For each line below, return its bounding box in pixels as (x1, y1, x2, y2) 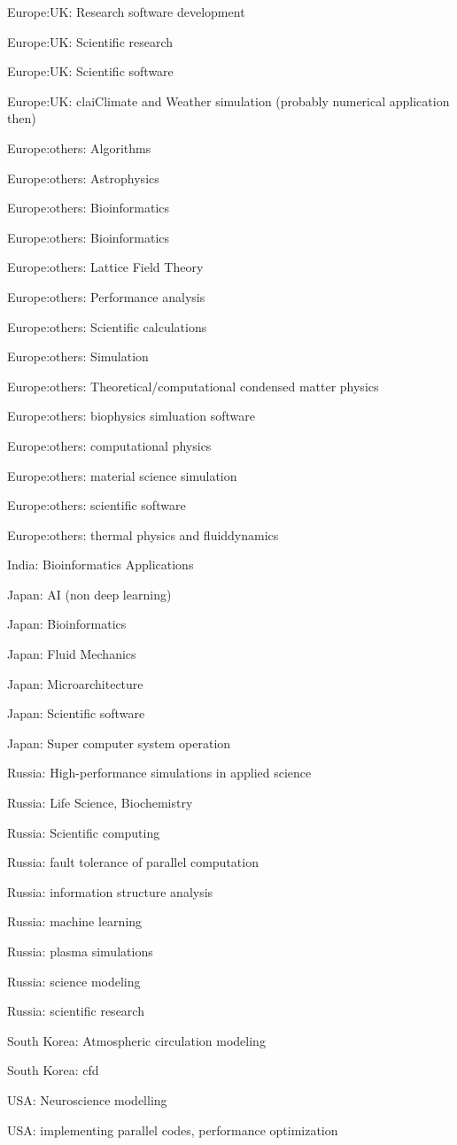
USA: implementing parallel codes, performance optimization (7, 1120, 338, 1139)
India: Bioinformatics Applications (7, 555, 194, 574)
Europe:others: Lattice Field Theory (7, 258, 204, 276)
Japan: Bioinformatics (7, 615, 127, 633)
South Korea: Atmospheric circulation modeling (7, 1031, 266, 1049)
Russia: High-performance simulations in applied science (7, 763, 312, 782)
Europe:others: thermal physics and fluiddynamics (7, 525, 279, 544)
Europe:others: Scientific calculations (7, 317, 207, 336)
